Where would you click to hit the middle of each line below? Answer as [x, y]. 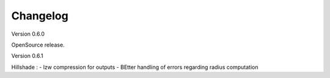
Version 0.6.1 [27, 56]
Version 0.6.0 [28, 34]
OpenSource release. [38, 45]
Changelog [40, 16]
